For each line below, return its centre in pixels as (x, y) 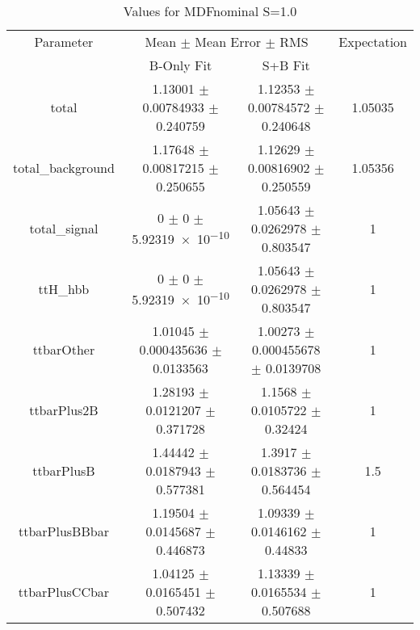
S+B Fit (286, 65)
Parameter (64, 42)
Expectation (373, 42)
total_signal (64, 228)
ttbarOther (64, 349)
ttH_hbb (64, 289)
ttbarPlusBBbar (63, 531)
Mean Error (228, 42)
